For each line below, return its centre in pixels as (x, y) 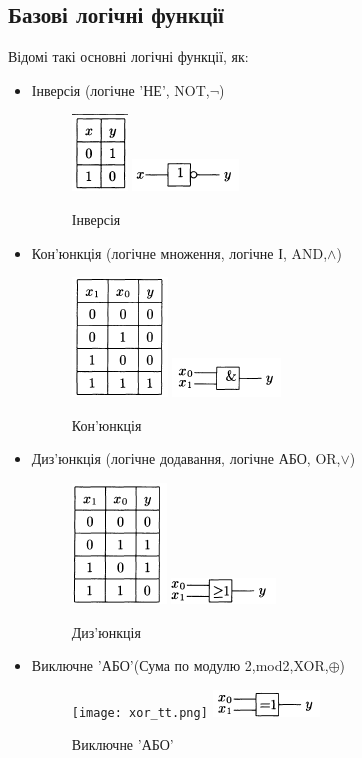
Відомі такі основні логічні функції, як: (128, 56)
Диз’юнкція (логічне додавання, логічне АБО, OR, (186, 458)
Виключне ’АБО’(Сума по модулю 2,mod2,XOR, (180, 665)
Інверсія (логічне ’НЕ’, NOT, (120, 89)
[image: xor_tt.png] (139, 712)
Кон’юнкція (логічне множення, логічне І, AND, (179, 252)
